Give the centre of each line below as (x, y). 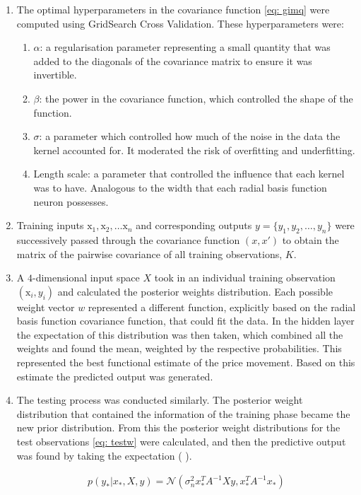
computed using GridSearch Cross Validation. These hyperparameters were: (180, 23)
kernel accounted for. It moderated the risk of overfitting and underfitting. (194, 150)
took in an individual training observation (245, 278)
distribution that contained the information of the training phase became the (183, 413)
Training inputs (50, 225)
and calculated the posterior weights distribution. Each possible (195, 291)
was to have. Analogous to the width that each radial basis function (180, 187)
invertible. (55, 75)
